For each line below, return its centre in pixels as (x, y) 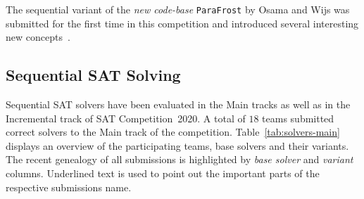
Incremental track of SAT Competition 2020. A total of (126, 118)
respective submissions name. (69, 187)
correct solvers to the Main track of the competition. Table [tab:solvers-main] (173, 132)
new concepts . (38, 37)
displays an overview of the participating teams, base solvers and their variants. (177, 145)
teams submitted (298, 118)
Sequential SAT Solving (93, 75)
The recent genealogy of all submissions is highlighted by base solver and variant (180, 159)
